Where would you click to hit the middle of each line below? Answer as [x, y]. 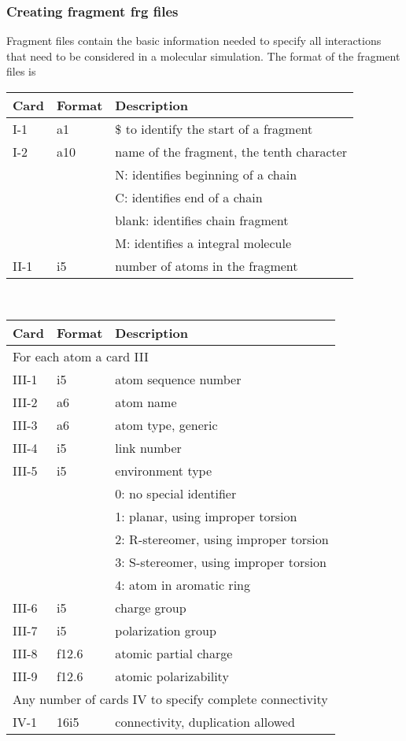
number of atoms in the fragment [207, 266]
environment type [164, 470]
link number [148, 447]
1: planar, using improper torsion [206, 516]
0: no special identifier [176, 493]
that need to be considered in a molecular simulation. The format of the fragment [203, 56]
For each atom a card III [81, 356]
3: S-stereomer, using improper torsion [221, 561]
